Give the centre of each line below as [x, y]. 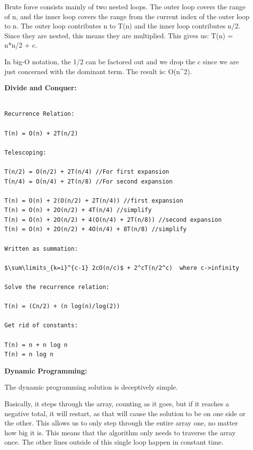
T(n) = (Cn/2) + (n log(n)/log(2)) [62, 306]
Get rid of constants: [41, 326]
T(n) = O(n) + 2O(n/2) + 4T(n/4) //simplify [78, 210]
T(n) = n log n [29, 355]
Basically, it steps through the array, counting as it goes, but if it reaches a [117, 403]
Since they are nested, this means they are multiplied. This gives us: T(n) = [119, 35]
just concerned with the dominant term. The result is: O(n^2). [98, 71]
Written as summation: [41, 249]
